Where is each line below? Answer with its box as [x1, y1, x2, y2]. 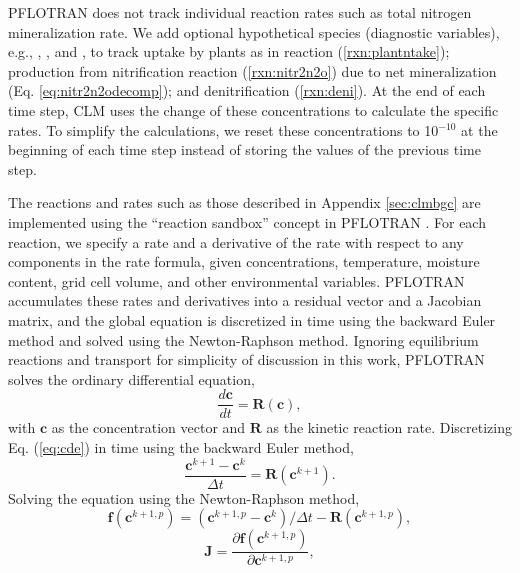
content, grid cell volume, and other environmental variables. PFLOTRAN [8, 270, 465, 291]
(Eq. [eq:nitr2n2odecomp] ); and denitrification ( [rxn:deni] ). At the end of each [8, 80, 486, 101]
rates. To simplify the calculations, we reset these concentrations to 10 [8, 119, 439, 140]
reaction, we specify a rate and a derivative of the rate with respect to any [8, 231, 464, 252]
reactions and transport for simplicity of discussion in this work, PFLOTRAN [8, 349, 485, 370]
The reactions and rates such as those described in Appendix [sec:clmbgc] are [8, 192, 481, 213]
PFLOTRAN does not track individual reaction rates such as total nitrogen [8, 2, 472, 22]
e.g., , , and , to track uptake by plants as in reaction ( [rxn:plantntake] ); [8, 41, 450, 62]
